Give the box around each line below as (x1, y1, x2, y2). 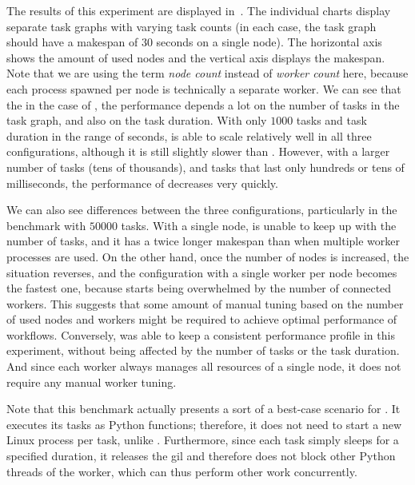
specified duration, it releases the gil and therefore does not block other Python (6, 447, 396, 464)
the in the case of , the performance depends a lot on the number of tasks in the (6, 96, 400, 113)
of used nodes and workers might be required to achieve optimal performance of (6, 311, 397, 328)
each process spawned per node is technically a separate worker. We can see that (6, 80, 401, 97)
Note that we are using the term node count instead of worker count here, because (6, 65, 409, 81)
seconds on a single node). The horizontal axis (156, 34, 382, 50)
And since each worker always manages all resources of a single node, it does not (6, 358, 401, 375)
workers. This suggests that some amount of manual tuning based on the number (6, 295, 404, 312)
